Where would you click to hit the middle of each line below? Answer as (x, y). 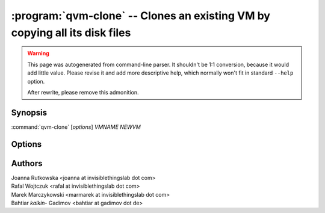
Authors (27, 163)
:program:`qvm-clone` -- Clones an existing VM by (141, 16)
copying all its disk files (71, 32)
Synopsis (29, 112)
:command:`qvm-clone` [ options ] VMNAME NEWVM (76, 127)
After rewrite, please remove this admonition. (83, 92)
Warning (38, 54)
